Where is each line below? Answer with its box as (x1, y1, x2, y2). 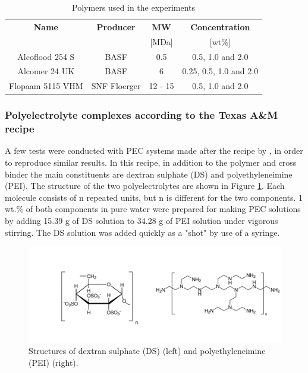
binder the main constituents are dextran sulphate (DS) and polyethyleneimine (5, 167, 293, 180)
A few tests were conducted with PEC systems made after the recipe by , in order (5, 144, 303, 157)
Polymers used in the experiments (72, 1, 196, 13)
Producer (96, 20, 136, 33)
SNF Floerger (91, 80, 141, 92)
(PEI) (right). (29, 356, 78, 368)
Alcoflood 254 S (17, 50, 75, 62)
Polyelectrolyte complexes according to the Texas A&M (5, 108, 278, 122)
